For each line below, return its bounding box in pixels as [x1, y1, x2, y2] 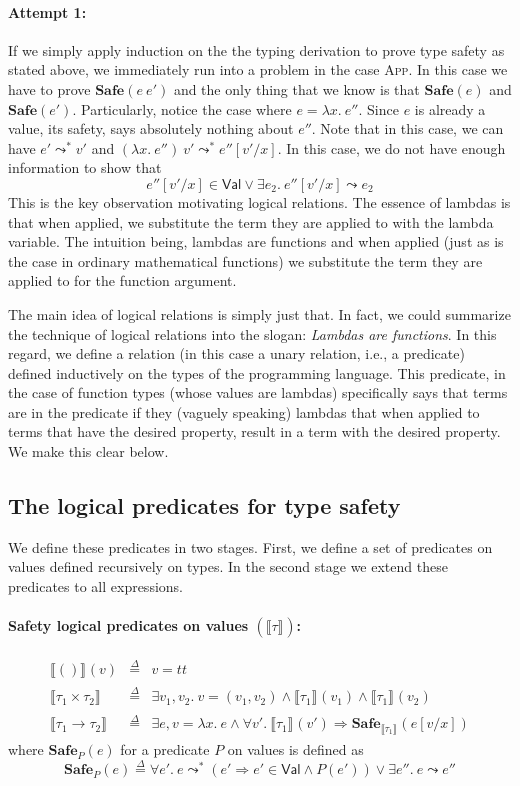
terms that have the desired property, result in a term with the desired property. [8, 421, 501, 442]
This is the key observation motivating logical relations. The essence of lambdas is [8, 191, 511, 212]
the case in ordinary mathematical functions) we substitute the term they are [8, 250, 483, 271]
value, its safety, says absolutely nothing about [8, 118, 294, 139]
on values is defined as [227, 738, 364, 759]
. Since [358, 98, 399, 119]
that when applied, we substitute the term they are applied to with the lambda [8, 211, 494, 232]
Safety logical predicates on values [8, 615, 249, 636]
